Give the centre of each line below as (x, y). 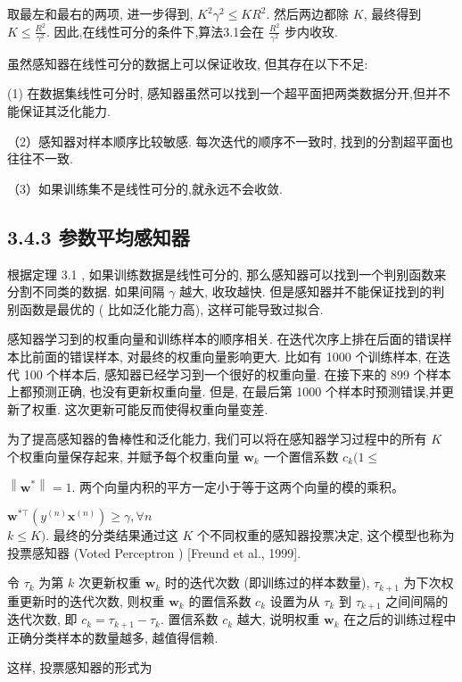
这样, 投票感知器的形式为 (80, 667)
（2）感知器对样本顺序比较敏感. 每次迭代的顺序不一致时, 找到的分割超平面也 (231, 141)
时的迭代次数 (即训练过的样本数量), (267, 582)
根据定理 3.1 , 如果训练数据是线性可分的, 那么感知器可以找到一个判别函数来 (227, 274)
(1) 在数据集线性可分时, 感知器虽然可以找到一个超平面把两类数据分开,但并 (223, 93)
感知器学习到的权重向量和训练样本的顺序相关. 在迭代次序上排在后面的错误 (223, 339)
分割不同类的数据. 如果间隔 (86, 291)
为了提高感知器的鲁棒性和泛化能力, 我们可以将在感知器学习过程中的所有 (217, 439)
